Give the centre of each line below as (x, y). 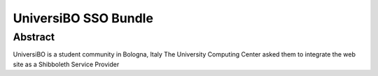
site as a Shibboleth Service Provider (66, 64)
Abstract (34, 37)
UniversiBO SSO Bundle (83, 18)
